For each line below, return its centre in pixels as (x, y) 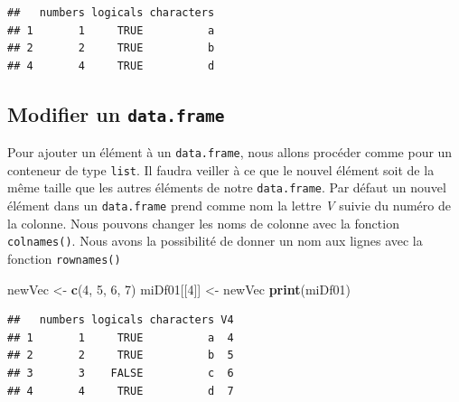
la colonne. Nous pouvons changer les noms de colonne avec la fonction (203, 223)
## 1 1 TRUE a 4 (121, 337)
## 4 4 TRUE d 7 (121, 391)
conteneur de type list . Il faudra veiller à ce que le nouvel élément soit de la (221, 169)
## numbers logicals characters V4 (121, 320)
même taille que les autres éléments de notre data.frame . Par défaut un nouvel (227, 187)
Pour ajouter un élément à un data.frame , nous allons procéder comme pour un (230, 152)
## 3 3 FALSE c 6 (121, 374)
